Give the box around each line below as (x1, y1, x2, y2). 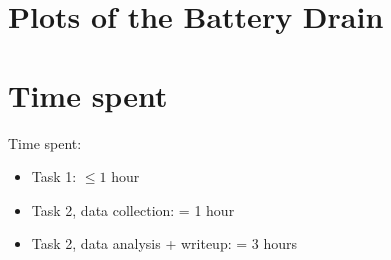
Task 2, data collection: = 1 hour (31, 199, 235, 220)
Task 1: (31, 166, 77, 187)
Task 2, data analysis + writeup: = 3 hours (31, 233, 298, 254)
